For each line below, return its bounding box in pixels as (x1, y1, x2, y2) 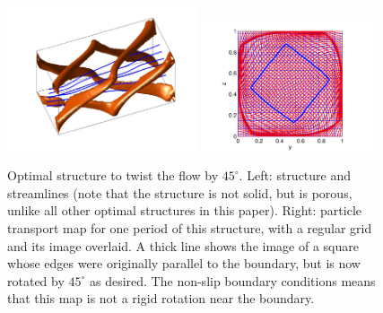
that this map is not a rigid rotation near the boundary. (7, 289, 315, 308)
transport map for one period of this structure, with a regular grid (7, 219, 372, 238)
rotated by (7, 271, 65, 290)
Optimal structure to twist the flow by (7, 166, 219, 185)
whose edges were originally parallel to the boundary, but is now (7, 254, 361, 273)
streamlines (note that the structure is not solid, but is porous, (7, 183, 353, 202)
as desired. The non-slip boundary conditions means (89, 271, 376, 290)
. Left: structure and (239, 166, 352, 185)
